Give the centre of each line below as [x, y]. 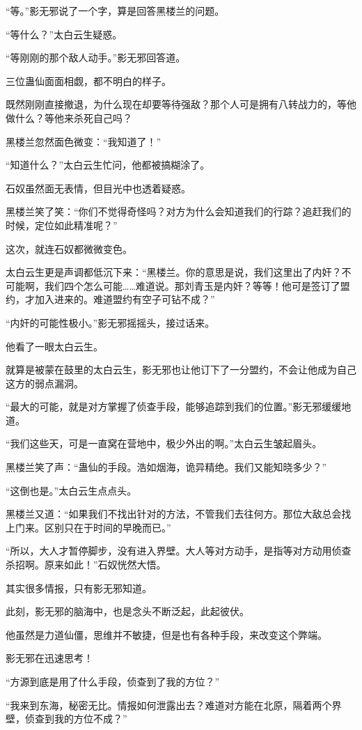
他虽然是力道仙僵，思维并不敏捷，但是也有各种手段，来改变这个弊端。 [166, 634]
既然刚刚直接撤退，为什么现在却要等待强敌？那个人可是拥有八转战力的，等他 [181, 104]
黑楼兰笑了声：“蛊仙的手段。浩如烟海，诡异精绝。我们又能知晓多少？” [166, 467]
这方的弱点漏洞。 [45, 383]
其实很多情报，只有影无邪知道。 [79, 588]
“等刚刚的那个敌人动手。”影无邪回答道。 [96, 57]
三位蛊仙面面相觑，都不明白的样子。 [88, 80]
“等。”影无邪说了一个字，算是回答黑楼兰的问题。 [115, 10]
